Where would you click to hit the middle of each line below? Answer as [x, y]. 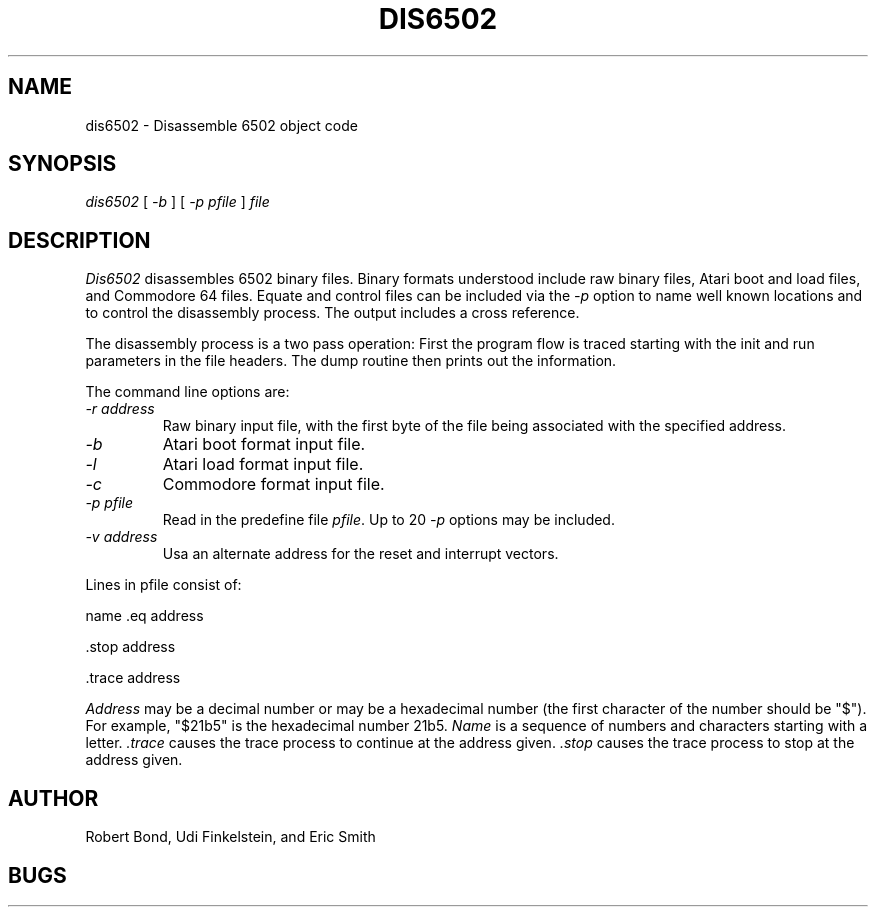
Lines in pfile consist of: [163, 585]
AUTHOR [53, 798]
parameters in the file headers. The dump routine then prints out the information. [351, 361]
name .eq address [144, 616]
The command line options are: [187, 392]
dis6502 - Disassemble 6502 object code [221, 125]
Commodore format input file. [273, 484]
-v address [121, 537]
